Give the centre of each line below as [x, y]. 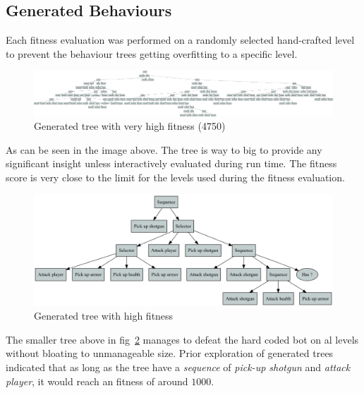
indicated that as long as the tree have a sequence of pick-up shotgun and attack [178, 367]
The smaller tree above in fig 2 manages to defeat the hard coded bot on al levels [182, 339]
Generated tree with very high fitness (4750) [130, 126]
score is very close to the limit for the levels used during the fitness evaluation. [175, 177]
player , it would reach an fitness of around [97, 381]
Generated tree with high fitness [104, 316]
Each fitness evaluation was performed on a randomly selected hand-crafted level [180, 40]
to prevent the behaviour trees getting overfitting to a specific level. [152, 53]
